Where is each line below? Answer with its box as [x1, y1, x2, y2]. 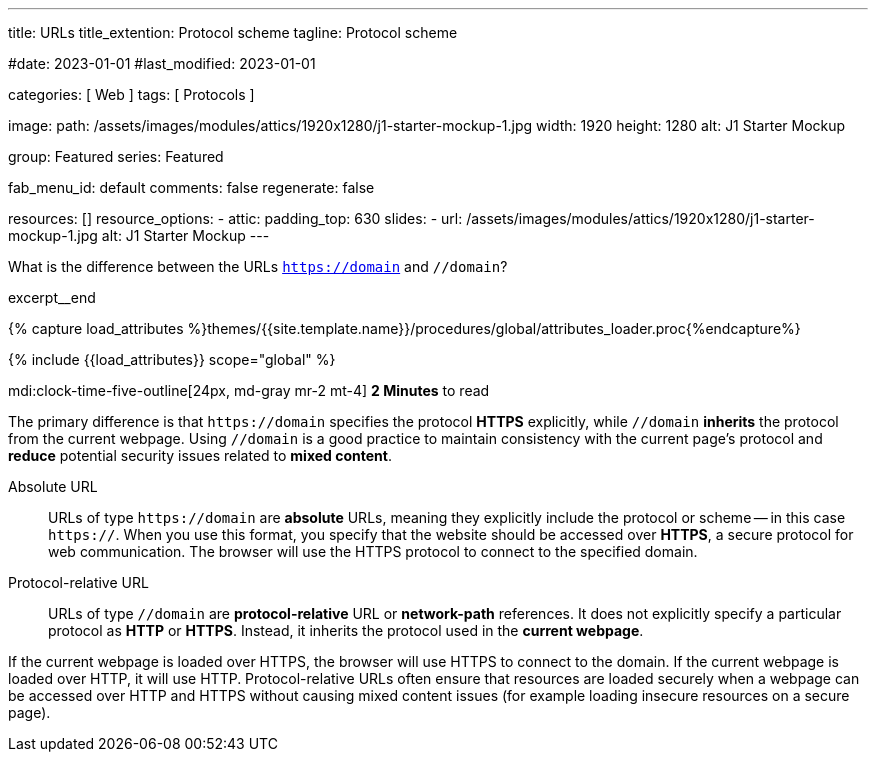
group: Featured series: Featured [8, 148, 224, 165]
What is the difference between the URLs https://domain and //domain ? [8, 258, 508, 275]
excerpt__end [8, 289, 96, 306]
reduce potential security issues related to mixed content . [8, 447, 392, 464]
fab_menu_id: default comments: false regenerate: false [8, 179, 375, 196]
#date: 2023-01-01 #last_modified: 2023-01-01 [8, 55, 316, 72]
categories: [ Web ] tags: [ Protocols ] [8, 86, 255, 103]
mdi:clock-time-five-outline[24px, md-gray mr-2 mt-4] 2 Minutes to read [8, 382, 490, 399]
